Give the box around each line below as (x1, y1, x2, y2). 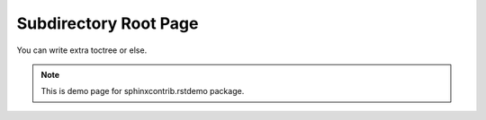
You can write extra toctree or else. (16, 45, 148, 56)
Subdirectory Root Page (16, 13, 199, 33)
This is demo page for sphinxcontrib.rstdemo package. (40, 86, 245, 97)
